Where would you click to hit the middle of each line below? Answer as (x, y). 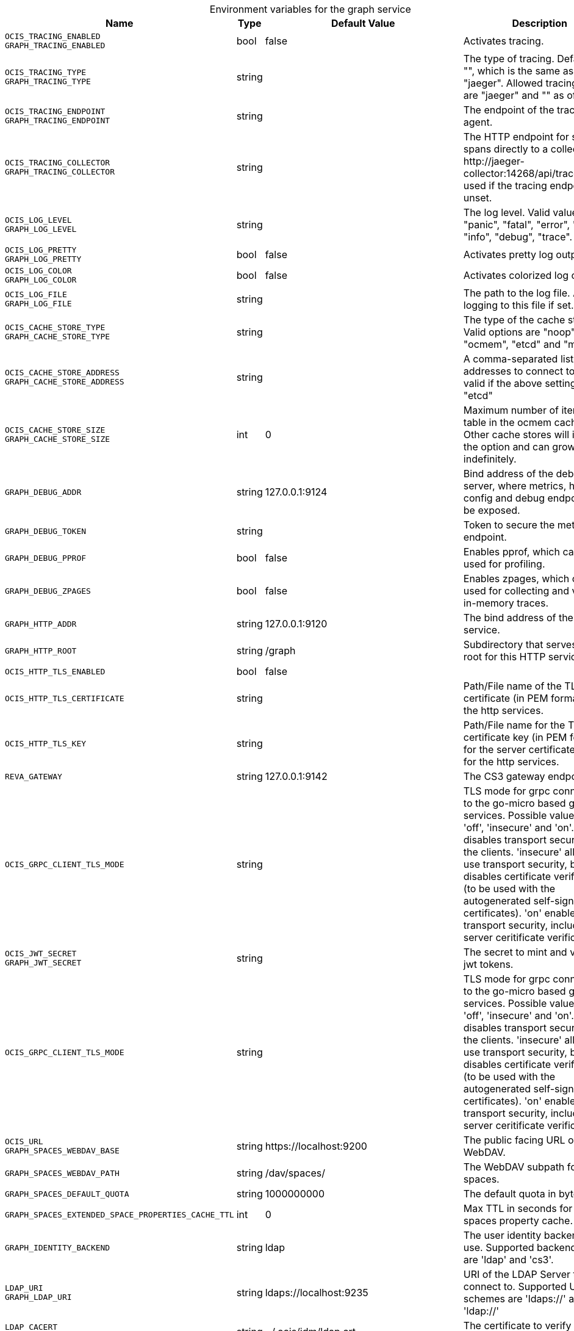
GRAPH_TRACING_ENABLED (55, 45)
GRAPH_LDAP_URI (38, 1297)
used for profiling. (504, 564)
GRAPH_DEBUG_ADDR (43, 492)
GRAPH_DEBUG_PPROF (46, 558)
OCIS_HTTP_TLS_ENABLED (55, 671)
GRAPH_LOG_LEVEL (41, 229)
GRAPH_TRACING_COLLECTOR (60, 172)
